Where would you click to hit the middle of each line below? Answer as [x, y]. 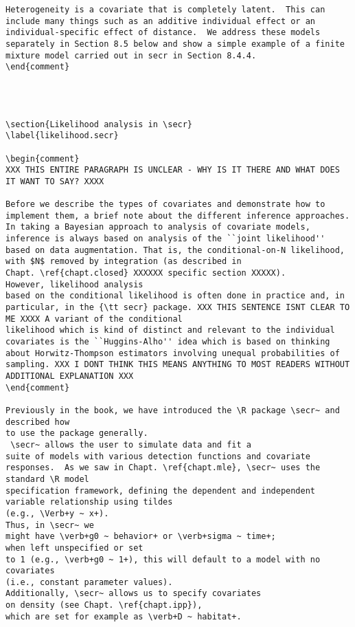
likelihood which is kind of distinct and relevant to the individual [170, 330]
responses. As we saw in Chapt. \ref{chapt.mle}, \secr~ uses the [163, 468]
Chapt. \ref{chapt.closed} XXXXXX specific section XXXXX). [146, 273]
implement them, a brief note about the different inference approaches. [178, 216]
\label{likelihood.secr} [62, 136]
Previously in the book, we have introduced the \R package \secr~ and [173, 410]
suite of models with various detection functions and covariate [158, 456]
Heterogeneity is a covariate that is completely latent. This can [165, 10]
